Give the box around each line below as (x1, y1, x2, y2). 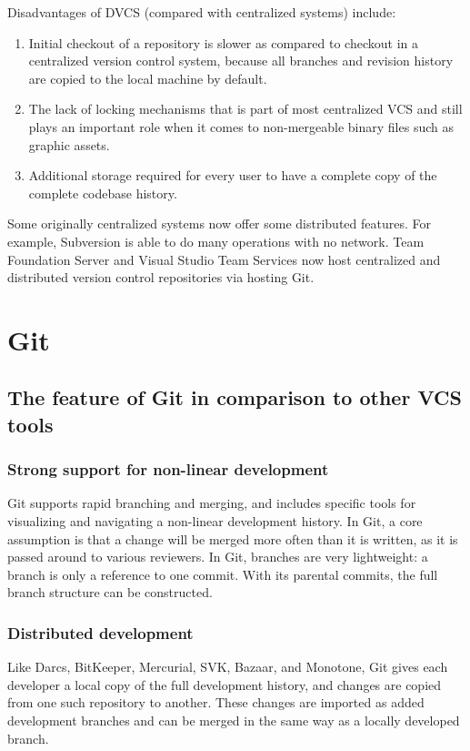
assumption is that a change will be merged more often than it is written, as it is (7, 529, 458, 548)
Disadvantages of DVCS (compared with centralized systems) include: (7, 3, 396, 21)
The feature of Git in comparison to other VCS (7, 383, 462, 411)
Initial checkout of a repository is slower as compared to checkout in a (28, 33, 418, 52)
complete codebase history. (28, 183, 177, 202)
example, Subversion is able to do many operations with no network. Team (7, 231, 425, 250)
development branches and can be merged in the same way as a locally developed (7, 711, 460, 730)
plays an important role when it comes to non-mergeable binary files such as (28, 117, 454, 136)
